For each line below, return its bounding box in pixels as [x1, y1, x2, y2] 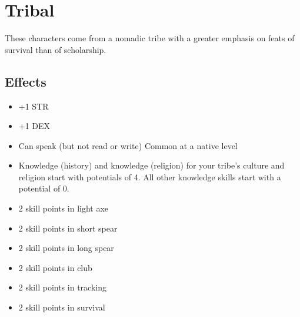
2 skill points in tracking [18, 281, 106, 293]
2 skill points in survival [18, 301, 105, 313]
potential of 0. [18, 182, 69, 194]
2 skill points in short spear [18, 222, 118, 234]
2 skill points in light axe [18, 202, 109, 214]
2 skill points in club [18, 261, 92, 273]
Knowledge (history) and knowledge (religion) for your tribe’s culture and [18, 159, 285, 171]
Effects [5, 72, 46, 90]
